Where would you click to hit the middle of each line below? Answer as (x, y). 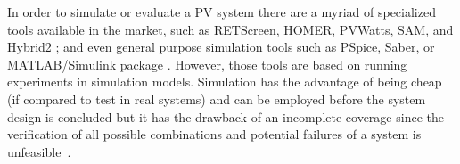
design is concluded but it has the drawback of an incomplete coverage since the (226, 116)
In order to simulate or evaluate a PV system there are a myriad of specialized (222, 12)
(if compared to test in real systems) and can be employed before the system (217, 98)
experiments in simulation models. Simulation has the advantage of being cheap (225, 82)
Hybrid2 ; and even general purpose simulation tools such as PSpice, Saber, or (221, 47)
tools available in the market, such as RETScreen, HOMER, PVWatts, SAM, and (230, 29)
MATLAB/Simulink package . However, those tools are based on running (207, 64)
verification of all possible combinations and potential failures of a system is (214, 134)
